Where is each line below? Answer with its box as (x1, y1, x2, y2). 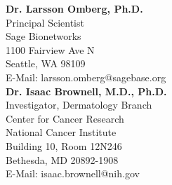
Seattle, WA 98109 (6, 56, 86, 71)
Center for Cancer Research (6, 111, 124, 125)
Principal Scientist (6, 15, 84, 29)
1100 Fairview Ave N (6, 42, 95, 57)
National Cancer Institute (6, 125, 117, 139)
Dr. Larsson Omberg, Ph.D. (6, 1, 143, 15)
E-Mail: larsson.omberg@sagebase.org (6, 69, 166, 84)
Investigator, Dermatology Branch (6, 97, 152, 112)
